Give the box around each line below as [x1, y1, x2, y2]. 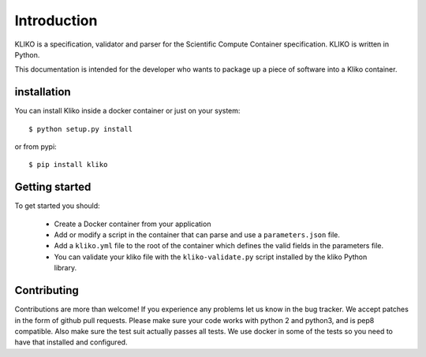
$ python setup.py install [28, 125, 133, 133]
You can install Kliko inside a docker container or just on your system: [14, 106, 241, 116]
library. [54, 263, 77, 273]
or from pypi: [14, 142, 57, 151]
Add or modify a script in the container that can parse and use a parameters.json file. [54, 230, 341, 240]
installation [14, 85, 71, 99]
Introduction [14, 12, 98, 29]
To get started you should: [14, 201, 100, 210]
